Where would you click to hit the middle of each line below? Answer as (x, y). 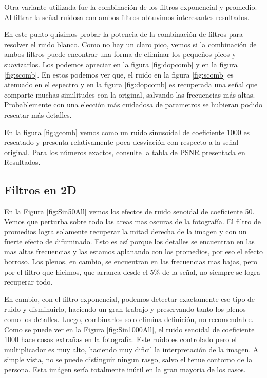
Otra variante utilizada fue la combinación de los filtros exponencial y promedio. (131, 7)
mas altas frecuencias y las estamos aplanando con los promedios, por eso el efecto (133, 251)
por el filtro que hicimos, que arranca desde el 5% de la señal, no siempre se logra (132, 271)
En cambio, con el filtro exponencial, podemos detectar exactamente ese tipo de (130, 299)
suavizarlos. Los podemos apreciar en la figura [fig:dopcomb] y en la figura (121, 64)
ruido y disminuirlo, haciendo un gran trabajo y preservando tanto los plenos (125, 309)
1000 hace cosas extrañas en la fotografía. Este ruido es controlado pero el (121, 339)
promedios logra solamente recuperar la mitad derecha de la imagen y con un (126, 231)
